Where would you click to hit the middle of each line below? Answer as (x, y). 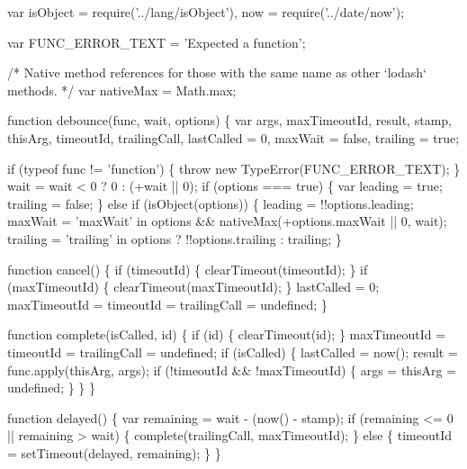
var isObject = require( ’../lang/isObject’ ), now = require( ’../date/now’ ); (206, 12)
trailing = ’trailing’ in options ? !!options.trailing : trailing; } (175, 238)
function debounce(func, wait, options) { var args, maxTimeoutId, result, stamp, (229, 120)
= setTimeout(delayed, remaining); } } (114, 452)
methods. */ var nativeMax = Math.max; (122, 90)
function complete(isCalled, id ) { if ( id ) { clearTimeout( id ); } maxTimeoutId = (227, 334)
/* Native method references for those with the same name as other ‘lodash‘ (217, 72)
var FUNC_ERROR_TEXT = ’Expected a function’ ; (157, 42)
